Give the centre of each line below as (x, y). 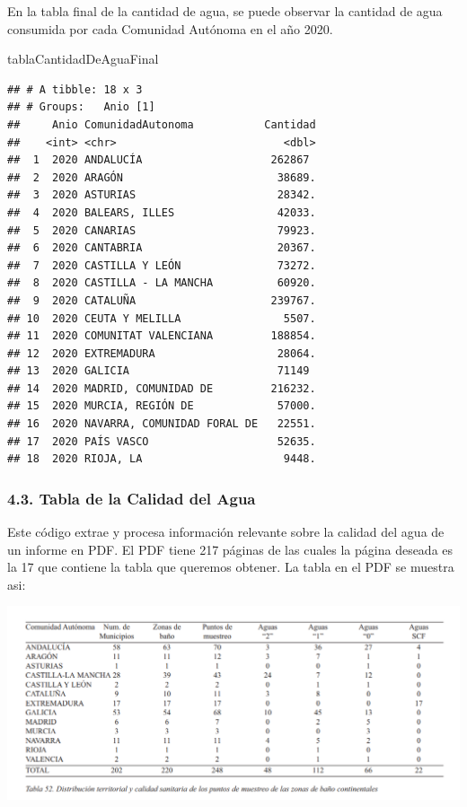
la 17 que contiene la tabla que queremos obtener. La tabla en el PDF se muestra (231, 567)
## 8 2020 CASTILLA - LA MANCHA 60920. (162, 283)
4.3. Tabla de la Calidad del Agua (132, 498)
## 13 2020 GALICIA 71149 (159, 371)
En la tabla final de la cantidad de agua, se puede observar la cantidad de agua (225, 11)
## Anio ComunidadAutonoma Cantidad (162, 124)
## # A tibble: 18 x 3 (75, 89)
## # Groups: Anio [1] (81, 107)
